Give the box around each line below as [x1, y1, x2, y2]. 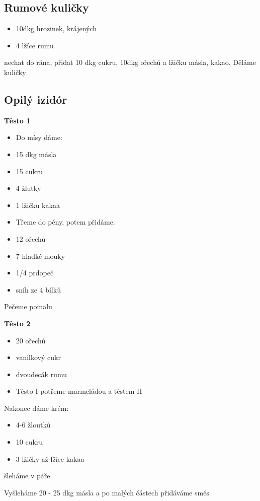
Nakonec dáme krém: [4, 402, 69, 413]
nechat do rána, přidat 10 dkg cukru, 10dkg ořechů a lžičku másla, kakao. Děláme [4, 57, 256, 67]
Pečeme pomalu [4, 301, 52, 312]
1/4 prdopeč [16, 267, 54, 278]
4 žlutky [16, 183, 41, 193]
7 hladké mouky [16, 250, 65, 261]
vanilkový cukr [16, 352, 61, 363]
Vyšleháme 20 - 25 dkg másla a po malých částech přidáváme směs [4, 487, 209, 497]
